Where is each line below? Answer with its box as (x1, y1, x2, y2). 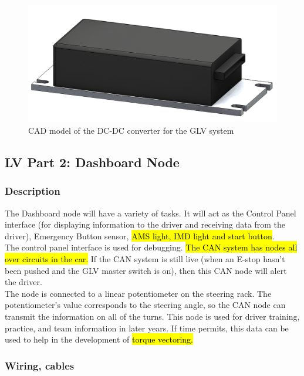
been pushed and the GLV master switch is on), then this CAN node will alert (5, 264, 287, 276)
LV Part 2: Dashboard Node (5, 153, 180, 171)
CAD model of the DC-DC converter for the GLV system (28, 124, 234, 136)
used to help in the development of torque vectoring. (5, 333, 193, 345)
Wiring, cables (5, 358, 75, 372)
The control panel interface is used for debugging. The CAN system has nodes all (5, 241, 298, 253)
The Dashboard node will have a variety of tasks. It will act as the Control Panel (5, 206, 296, 219)
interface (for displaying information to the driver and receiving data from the (5, 218, 285, 231)
